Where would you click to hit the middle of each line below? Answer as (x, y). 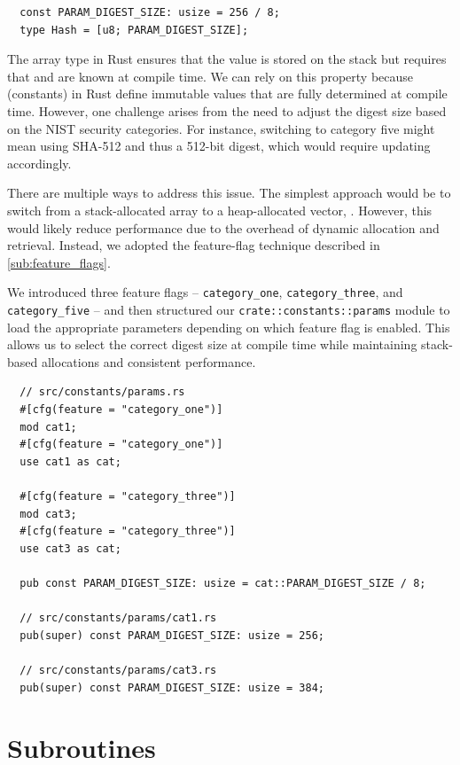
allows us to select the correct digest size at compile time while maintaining (212, 344)
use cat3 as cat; (70, 548)
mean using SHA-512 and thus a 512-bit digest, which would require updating (219, 146)
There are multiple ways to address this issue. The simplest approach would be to (229, 193)
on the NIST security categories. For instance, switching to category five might (221, 128)
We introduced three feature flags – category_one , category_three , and (205, 292)
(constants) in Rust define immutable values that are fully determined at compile (227, 94)
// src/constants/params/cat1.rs (118, 618)
